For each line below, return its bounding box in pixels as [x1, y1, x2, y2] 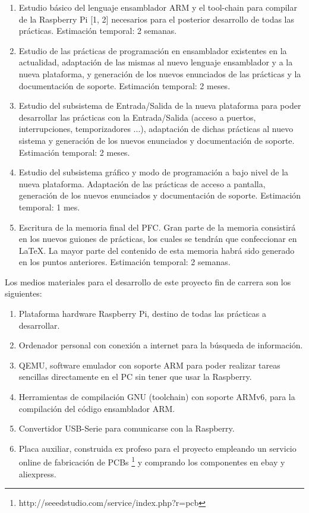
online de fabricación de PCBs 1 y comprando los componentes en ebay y [18, 454, 285, 468]
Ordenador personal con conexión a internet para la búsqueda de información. [18, 339, 303, 351]
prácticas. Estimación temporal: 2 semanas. [18, 24, 177, 37]
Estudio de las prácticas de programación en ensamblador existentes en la [18, 44, 287, 56]
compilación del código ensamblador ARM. [18, 402, 175, 414]
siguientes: [5, 287, 42, 300]
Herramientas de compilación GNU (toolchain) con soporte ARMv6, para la [18, 391, 295, 403]
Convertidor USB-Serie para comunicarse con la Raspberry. [18, 422, 235, 435]
